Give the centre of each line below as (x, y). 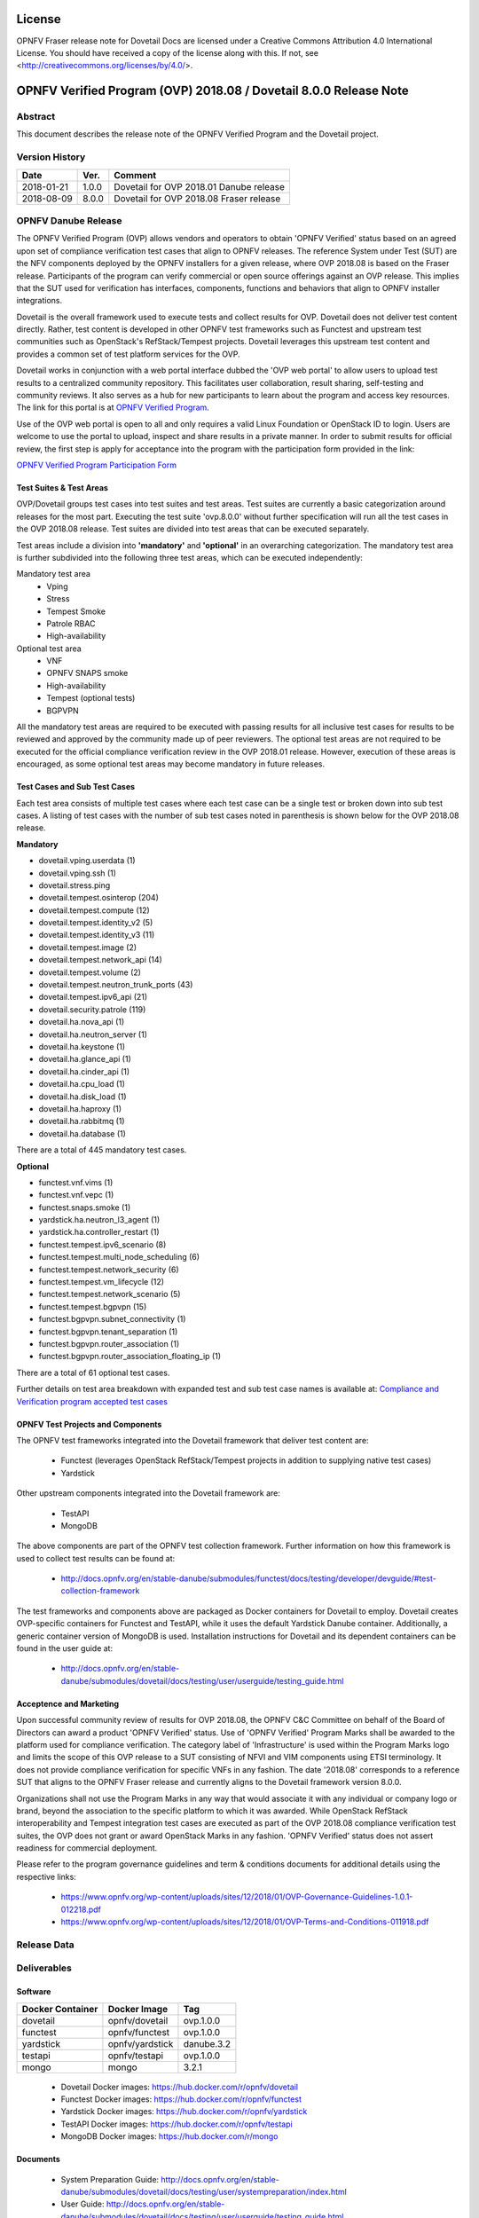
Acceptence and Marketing (68, 1703)
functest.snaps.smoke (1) (85, 1207)
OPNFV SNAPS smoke (87, 673)
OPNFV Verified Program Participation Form (97, 465)
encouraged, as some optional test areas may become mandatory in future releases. (171, 764)
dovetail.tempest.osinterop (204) (99, 898)
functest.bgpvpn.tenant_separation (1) (108, 1332)
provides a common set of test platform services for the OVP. (128, 354)
